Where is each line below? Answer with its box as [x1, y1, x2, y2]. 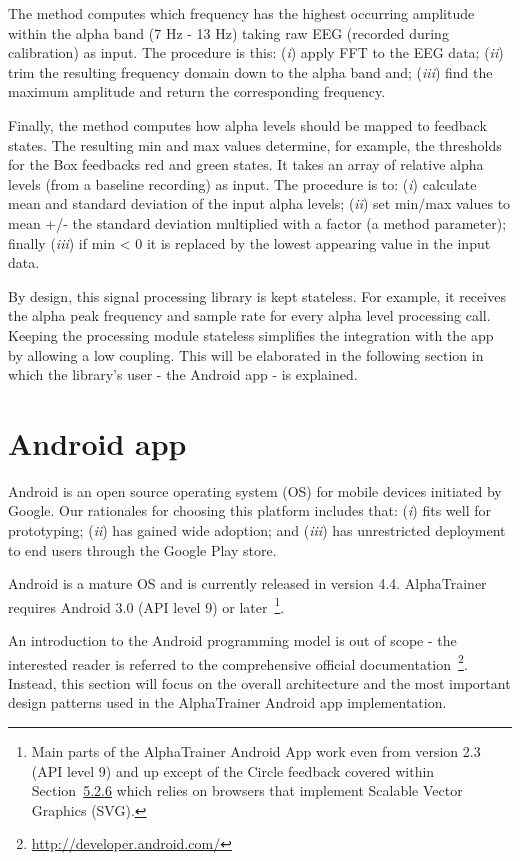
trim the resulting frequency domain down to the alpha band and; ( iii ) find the [8, 61, 493, 82]
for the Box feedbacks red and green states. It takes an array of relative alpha [8, 154, 484, 175]
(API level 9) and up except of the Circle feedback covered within [31, 760, 435, 781]
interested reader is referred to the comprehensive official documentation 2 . [8, 650, 468, 674]
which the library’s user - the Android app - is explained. [8, 364, 358, 385]
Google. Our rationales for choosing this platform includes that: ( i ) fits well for [8, 500, 491, 521]
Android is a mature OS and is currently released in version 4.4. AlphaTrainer [8, 573, 487, 594]
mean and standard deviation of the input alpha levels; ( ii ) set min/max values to [8, 193, 511, 214]
